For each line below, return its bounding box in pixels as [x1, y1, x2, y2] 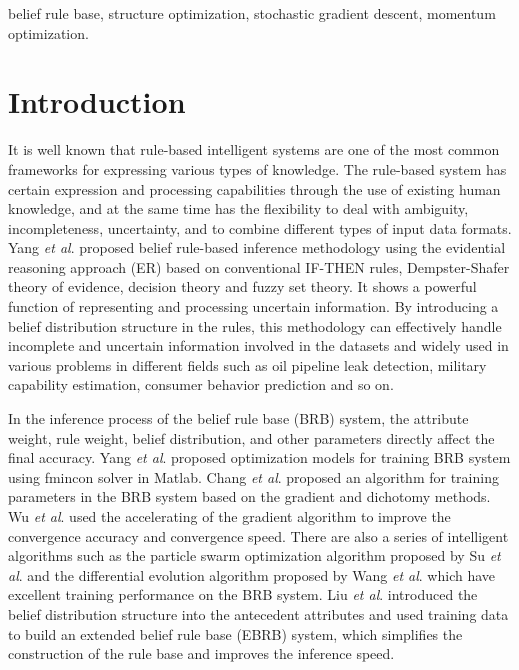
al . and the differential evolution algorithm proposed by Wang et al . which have [8, 564, 496, 585]
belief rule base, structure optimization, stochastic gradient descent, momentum [8, 3, 496, 23]
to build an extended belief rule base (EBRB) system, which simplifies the [8, 623, 463, 644]
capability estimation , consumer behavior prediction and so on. [8, 374, 394, 395]
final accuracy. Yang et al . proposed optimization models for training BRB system [8, 447, 511, 468]
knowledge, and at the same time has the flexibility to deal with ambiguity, [8, 198, 469, 219]
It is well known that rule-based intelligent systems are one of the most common [8, 139, 500, 160]
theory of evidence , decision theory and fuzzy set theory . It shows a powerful [8, 276, 477, 297]
